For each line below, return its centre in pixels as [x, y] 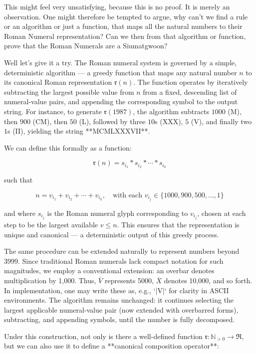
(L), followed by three [112, 121]
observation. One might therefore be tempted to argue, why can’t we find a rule [126, 16]
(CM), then [50, 121]
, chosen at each [222, 213]
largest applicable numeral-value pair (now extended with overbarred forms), [121, 309]
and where [20, 213]
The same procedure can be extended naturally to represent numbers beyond [122, 251]
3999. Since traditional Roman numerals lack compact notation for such [114, 261]
